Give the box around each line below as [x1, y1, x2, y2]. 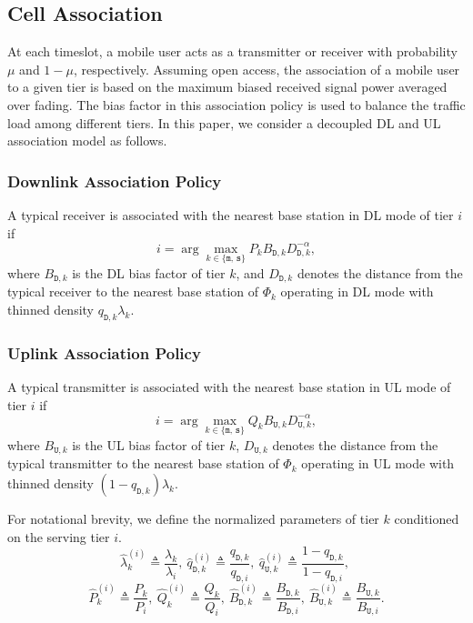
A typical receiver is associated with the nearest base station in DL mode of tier [7, 205, 454, 224]
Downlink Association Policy [7, 169, 222, 192]
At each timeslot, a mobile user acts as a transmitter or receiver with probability [7, 42, 458, 61]
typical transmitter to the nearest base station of [7, 454, 279, 473]
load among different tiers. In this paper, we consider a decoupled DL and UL [7, 113, 441, 132]
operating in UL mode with [301, 454, 455, 473]
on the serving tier [7, 527, 110, 546]
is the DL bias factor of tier [72, 263, 226, 282]
